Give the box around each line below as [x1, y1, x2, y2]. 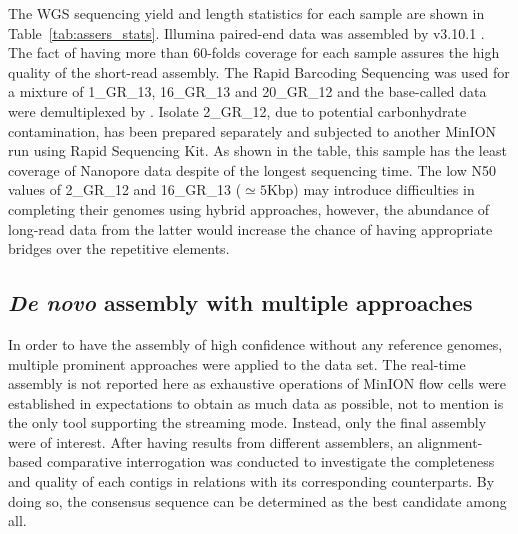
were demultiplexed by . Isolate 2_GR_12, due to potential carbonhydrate [8, 100, 467, 121]
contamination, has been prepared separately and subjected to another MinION [8, 120, 497, 141]
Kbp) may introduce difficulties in [266, 179, 475, 200]
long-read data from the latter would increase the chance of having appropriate [8, 218, 493, 239]
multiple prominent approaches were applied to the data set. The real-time [8, 353, 466, 374]
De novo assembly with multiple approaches [8, 287, 473, 318]
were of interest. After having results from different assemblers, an [8, 431, 413, 452]
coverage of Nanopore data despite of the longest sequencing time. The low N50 [8, 159, 496, 180]
